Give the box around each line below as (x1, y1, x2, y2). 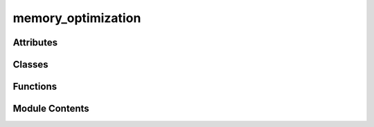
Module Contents (12, 103, 89, 115)
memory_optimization (12, 10, 141, 26)
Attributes (12, 37, 58, 48)
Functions (12, 81, 57, 92)
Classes (12, 59, 48, 70)
